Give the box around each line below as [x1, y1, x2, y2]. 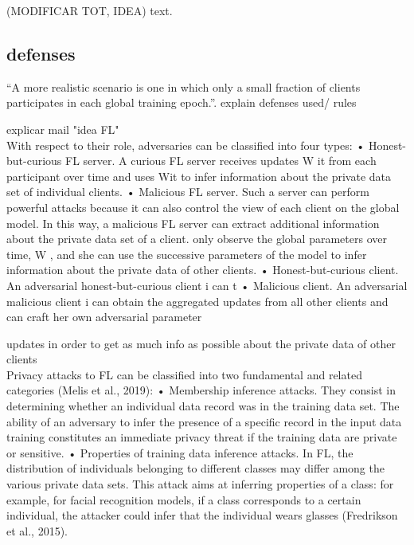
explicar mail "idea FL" [6, 120, 119, 137]
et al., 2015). [6, 522, 68, 539]
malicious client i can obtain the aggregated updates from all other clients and [6, 292, 389, 309]
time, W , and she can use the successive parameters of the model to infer [6, 245, 367, 262]
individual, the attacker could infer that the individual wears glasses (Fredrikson [6, 507, 398, 523]
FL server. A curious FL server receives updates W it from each [65, 152, 377, 169]
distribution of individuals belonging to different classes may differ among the [6, 460, 385, 476]
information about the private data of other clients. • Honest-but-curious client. [6, 261, 399, 278]
